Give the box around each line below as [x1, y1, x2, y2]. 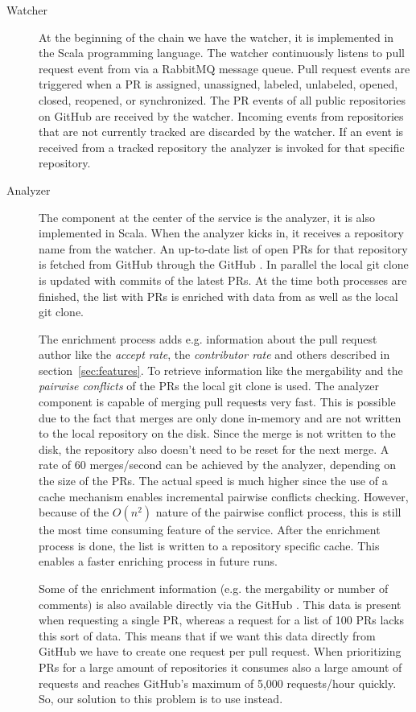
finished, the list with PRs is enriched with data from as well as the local [39, 287, 398, 304]
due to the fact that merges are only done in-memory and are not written [39, 409, 402, 426]
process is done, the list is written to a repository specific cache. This [39, 537, 380, 554]
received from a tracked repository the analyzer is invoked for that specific [39, 138, 405, 155]
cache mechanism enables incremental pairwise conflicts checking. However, [39, 488, 409, 504]
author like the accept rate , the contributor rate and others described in [39, 346, 390, 363]
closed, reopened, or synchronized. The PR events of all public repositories [39, 91, 406, 108]
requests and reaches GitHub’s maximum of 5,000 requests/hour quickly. [39, 674, 397, 691]
